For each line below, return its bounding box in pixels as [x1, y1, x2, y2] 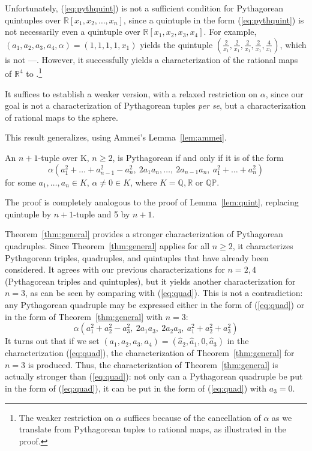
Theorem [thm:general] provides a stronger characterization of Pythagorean [5, 228, 283, 240]
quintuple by [5, 207, 52, 220]
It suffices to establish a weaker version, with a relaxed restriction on [5, 87, 257, 100]
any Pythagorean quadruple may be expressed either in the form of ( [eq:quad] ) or [5, 298, 305, 310]
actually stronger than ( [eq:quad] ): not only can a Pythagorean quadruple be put [5, 370, 303, 383]
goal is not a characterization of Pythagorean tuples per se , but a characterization [5, 99, 306, 112]
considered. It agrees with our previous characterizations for [5, 263, 225, 276]
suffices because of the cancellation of [124, 411, 261, 423]
